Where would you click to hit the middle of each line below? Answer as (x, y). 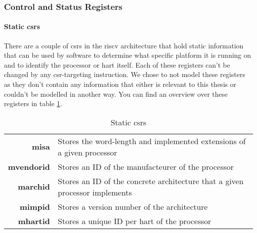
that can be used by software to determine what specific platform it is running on (128, 55)
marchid (34, 187)
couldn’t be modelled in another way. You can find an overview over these (116, 94)
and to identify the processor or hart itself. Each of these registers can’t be (117, 64)
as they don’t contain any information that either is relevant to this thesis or (120, 84)
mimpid (35, 206)
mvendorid (29, 166)
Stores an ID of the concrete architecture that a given (151, 181)
